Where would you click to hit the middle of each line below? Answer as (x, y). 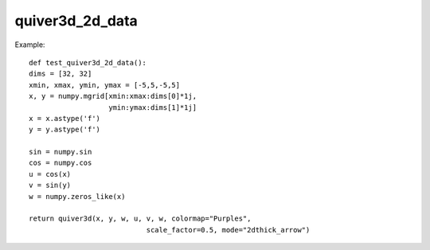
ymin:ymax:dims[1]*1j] (153, 107)
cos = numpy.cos (61, 163)
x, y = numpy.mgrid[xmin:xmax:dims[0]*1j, (113, 96)
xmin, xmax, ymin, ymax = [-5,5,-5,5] (105, 85)
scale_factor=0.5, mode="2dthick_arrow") (228, 230)
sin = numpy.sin (61, 152)
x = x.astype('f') (65, 118)
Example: (30, 45)
